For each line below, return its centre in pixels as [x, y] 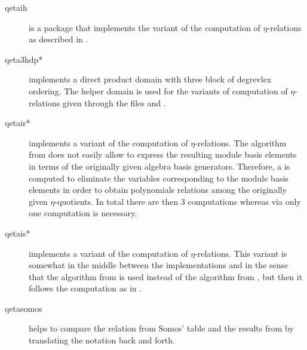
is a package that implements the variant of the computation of [145, 27]
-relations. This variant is [241, 253]
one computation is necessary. [83, 213]
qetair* [18, 123]
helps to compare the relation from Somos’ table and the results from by [161, 328]
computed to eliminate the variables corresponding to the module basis [159, 178]
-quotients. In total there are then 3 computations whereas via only [178, 201]
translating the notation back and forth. [102, 340]
